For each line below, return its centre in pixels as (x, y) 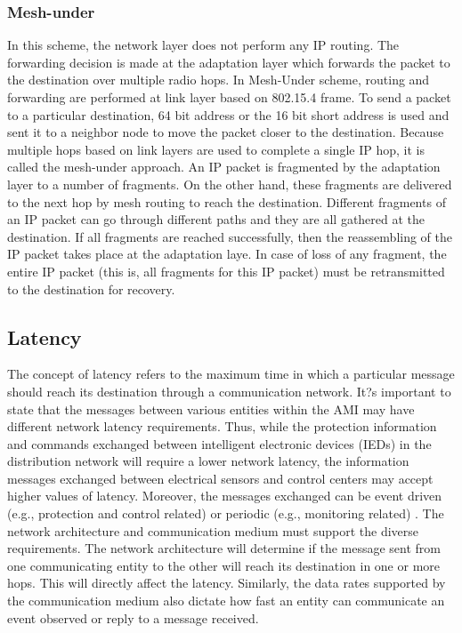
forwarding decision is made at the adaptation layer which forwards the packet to (229, 62)
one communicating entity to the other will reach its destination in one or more (224, 565)
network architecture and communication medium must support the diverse (213, 530)
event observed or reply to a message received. (133, 617)
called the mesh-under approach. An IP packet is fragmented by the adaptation (224, 167)
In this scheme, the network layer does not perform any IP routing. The (203, 45)
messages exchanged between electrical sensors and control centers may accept (220, 478)
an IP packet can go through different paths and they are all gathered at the (216, 219)
